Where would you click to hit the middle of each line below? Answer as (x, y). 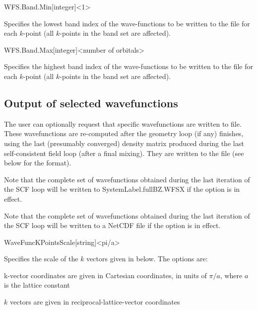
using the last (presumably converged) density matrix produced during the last (124, 143)
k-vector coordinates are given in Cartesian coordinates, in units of (105, 275)
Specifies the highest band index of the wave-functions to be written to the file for (128, 66)
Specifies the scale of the (41, 259)
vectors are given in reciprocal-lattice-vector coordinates (95, 302)
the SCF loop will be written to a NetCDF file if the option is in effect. (112, 225)
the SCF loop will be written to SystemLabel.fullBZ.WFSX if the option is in (122, 189)
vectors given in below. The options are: (147, 259)
